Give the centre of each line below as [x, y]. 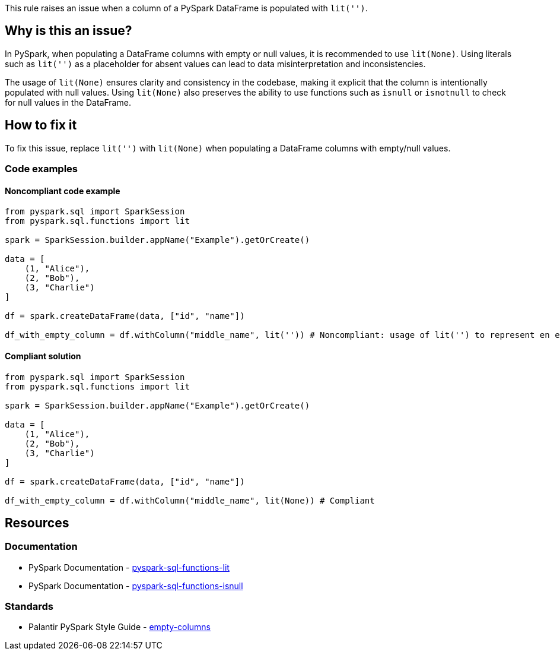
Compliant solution [43, 356]
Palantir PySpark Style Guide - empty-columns [120, 627]
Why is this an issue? [69, 31]
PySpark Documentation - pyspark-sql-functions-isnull [136, 586]
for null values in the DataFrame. [68, 102]
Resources [37, 523]
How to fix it [41, 125]
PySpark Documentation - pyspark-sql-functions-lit [129, 567]
